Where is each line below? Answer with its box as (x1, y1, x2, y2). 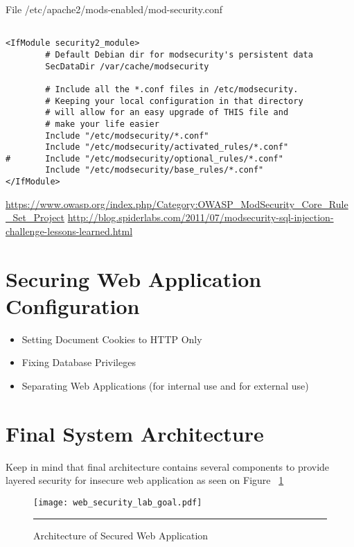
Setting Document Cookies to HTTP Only (21, 331, 202, 346)
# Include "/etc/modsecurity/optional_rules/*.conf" (6, 153, 283, 164)
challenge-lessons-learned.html (6, 223, 133, 238)
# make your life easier (45, 119, 159, 129)
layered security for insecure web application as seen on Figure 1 (6, 473, 284, 487)
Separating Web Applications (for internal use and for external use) (21, 379, 309, 393)
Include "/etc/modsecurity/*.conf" (45, 130, 209, 141)
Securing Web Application (6, 264, 262, 293)
